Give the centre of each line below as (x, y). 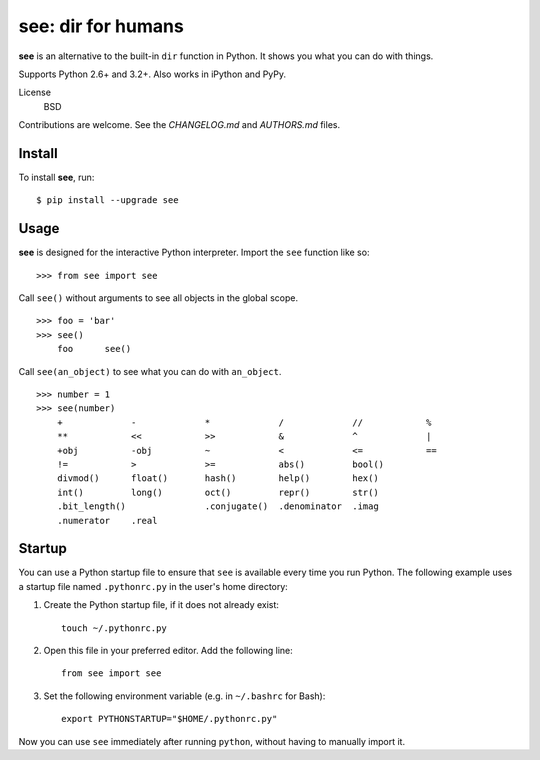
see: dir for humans (101, 26)
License (35, 92)
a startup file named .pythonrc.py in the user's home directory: (153, 586)
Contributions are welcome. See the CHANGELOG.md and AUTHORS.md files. (179, 125)
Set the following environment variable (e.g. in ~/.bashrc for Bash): (184, 696)
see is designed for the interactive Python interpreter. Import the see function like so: (194, 252)
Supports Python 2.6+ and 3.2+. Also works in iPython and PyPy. (152, 74)
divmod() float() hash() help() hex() (217, 478)
